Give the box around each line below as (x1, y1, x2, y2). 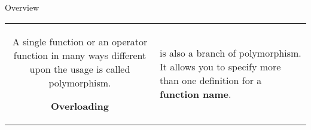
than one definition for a (159, 73, 262, 88)
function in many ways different (13, 48, 147, 62)
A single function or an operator (12, 34, 148, 48)
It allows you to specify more (159, 60, 281, 74)
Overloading (50, 98, 109, 113)
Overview (5, 1, 39, 13)
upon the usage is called (29, 61, 130, 76)
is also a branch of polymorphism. (159, 46, 301, 60)
